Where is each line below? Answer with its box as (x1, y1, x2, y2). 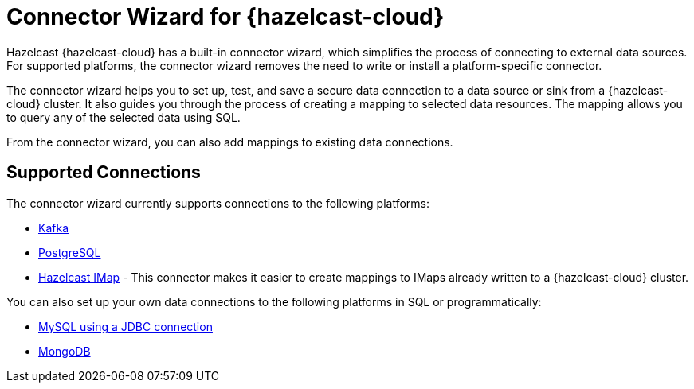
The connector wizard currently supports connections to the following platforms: (6, 196, 430, 210)
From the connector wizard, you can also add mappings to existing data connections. (6, 134, 453, 149)
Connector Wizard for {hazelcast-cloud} (6, 3, 445, 30)
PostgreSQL (38, 245, 101, 259)
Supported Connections (6, 162, 201, 183)
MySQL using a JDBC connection (38, 319, 213, 333)
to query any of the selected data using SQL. (6, 110, 241, 124)
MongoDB (38, 344, 91, 358)
